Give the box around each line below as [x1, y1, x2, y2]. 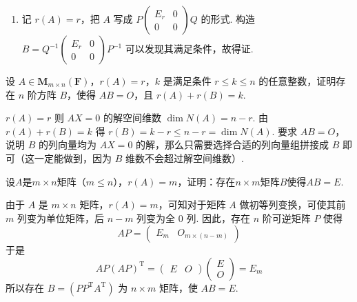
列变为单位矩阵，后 [17, 210, 104, 225]
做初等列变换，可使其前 [239, 197, 346, 212]
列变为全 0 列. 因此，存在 [136, 210, 250, 225]
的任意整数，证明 [258, 74, 336, 88]
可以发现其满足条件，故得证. [125, 41, 254, 55]
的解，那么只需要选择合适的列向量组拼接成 [136, 137, 329, 152]
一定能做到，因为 [34, 150, 112, 165]
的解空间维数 [103, 110, 162, 125]
